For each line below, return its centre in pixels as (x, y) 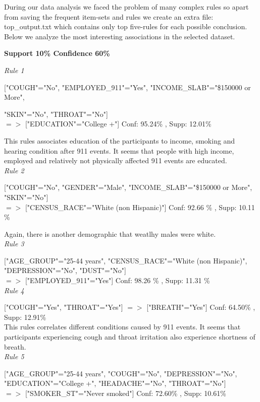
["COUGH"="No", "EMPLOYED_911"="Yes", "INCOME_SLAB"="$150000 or (127, 87)
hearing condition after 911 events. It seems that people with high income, (119, 150)
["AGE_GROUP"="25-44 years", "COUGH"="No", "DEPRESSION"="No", (121, 373)
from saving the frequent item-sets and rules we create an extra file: (109, 16)
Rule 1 (14, 70)
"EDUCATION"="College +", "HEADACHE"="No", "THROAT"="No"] (115, 383)
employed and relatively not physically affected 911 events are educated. (116, 160)
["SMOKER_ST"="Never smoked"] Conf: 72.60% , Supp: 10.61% (125, 393)
